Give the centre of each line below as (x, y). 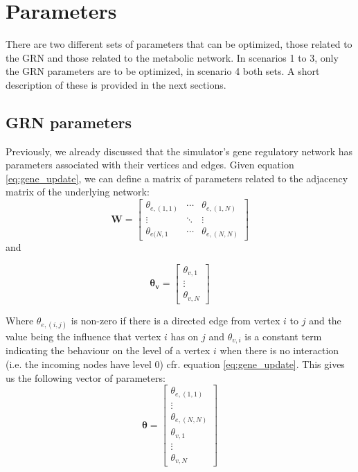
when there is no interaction (279, 350)
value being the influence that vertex (83, 336)
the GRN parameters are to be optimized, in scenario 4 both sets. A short (163, 71)
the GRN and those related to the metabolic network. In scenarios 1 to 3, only (172, 57)
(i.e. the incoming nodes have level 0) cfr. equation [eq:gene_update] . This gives (175, 364)
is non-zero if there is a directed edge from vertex (176, 320)
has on (185, 336)
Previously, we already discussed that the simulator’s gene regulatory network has (179, 151)
